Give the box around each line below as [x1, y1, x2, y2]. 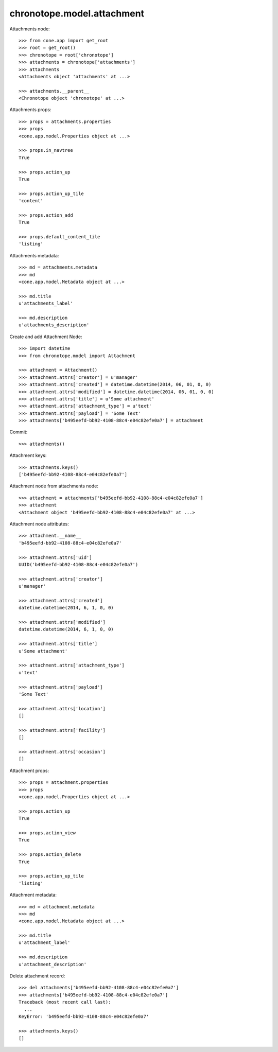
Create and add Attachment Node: [9, 334, 82, 340]
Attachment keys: [9, 452, 47, 459]
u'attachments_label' [19, 301, 73, 306]
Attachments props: [9, 107, 51, 113]
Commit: [9, 429, 28, 435]
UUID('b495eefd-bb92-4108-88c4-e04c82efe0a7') [19, 562, 138, 567]
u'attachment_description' [19, 961, 87, 967]
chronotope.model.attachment [9, 8, 144, 19]
